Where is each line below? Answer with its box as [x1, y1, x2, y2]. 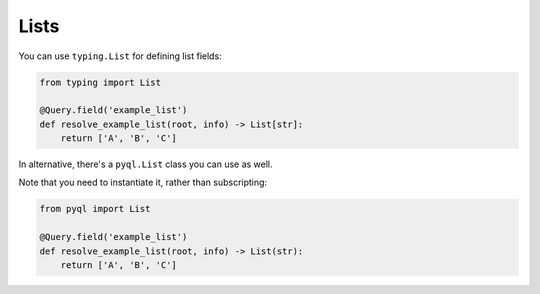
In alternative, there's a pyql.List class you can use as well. [18, 158, 274, 170]
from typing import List [39, 76, 162, 88]
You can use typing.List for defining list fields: [18, 50, 222, 62]
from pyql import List [39, 203, 151, 215]
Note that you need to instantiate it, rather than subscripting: [18, 176, 268, 189]
